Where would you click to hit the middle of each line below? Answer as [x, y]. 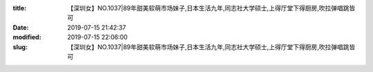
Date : [21, 27]
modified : [27, 37]
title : [20, 8]
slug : [20, 47]
